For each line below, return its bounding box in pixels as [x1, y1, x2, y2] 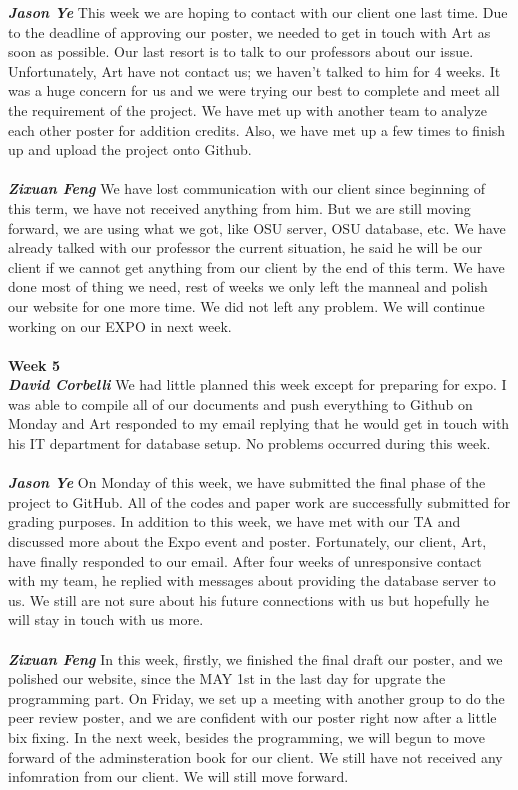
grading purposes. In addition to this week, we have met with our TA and [8, 511, 461, 532]
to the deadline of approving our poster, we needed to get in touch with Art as [8, 21, 491, 42]
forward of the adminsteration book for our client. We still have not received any [8, 746, 503, 767]
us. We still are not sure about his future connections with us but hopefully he [8, 589, 489, 610]
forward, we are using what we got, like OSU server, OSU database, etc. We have [8, 217, 506, 238]
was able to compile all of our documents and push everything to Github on [8, 393, 473, 414]
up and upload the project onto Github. [8, 139, 252, 160]
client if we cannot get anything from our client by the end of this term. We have [8, 256, 505, 277]
